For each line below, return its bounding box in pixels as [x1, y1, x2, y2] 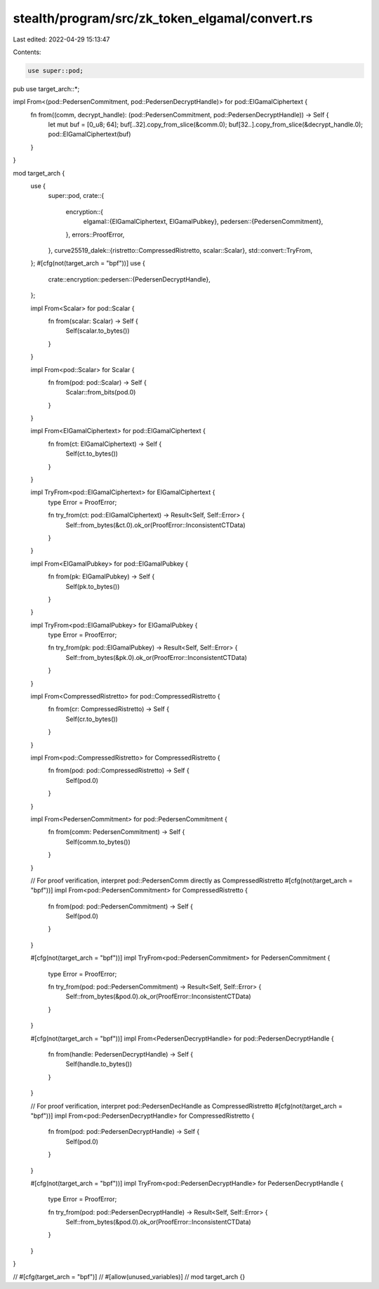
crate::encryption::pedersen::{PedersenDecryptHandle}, [48, 275, 211, 284]
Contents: [13, 48, 41, 56]
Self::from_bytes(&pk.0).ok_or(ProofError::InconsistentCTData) [65, 653, 247, 661]
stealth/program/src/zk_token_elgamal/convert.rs [13, 11, 313, 26]
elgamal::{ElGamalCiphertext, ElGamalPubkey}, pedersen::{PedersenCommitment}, [83, 218, 324, 226]
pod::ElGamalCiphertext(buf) [48, 130, 131, 138]
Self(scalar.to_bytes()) [65, 326, 130, 335]
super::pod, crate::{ [48, 192, 105, 200]
